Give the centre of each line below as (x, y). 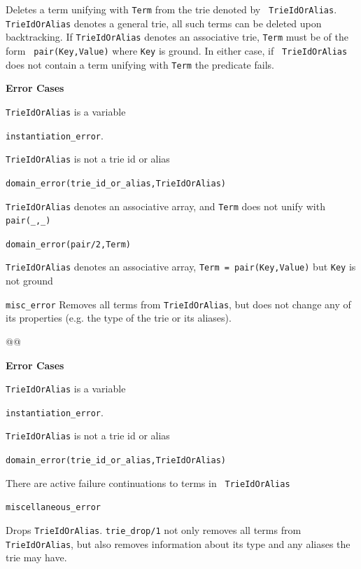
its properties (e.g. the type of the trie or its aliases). (119, 318)
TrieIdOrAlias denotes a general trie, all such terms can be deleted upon (164, 23)
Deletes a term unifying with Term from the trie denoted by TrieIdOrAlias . (171, 9)
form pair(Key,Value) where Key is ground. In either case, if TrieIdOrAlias (177, 50)
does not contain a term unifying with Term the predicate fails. (140, 64)
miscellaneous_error (54, 508)
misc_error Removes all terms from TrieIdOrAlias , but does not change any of (178, 304)
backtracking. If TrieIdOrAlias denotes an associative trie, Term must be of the (177, 37)
